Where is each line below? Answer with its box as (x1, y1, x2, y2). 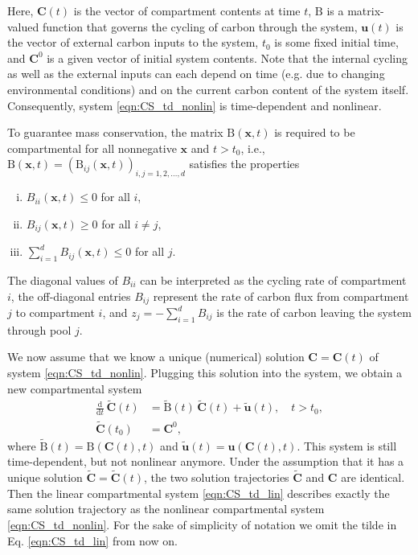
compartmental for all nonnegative (7, 139, 177, 156)
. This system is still (297, 437, 397, 454)
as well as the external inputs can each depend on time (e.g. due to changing (7, 65, 385, 82)
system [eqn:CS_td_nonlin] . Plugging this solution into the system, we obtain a (7, 364, 403, 381)
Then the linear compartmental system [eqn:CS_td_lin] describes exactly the (7, 484, 390, 501)
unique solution (7, 469, 83, 486)
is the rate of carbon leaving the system (216, 304, 412, 321)
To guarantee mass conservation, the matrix (7, 124, 223, 141)
